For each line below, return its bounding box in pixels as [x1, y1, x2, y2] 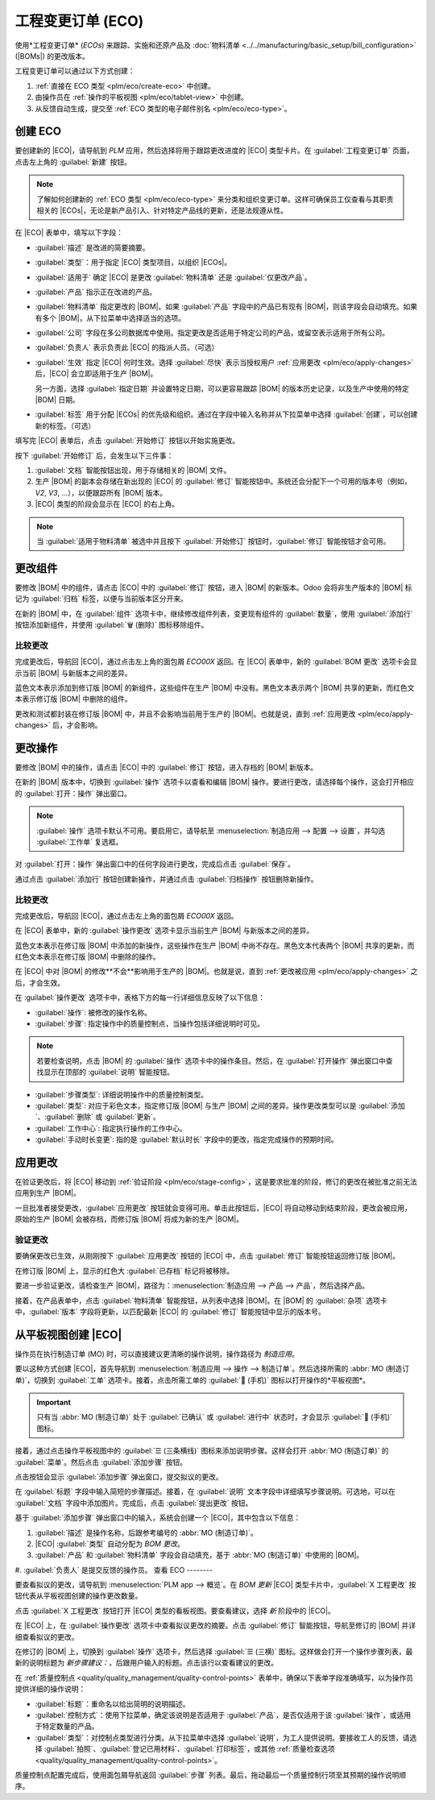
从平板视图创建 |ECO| [14, 1328, 122, 1342]
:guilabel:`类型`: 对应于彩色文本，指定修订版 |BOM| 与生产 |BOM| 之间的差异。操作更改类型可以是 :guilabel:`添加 [35, 1101, 406, 1110]
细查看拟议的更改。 [14, 1632, 79, 1641]
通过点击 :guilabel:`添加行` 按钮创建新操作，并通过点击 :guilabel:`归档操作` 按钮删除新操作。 [14, 874, 318, 884]
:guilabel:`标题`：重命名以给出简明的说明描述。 [35, 1698, 190, 1708]
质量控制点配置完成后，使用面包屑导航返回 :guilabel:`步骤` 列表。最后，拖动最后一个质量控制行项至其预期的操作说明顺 [14, 1769, 407, 1780]
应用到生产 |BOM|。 [14, 1188, 81, 1198]
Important [36, 1398, 72, 1408]
